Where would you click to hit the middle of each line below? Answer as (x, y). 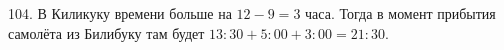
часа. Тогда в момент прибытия (400, 13)
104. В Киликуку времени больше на (120, 13)
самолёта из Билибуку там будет (106, 32)
